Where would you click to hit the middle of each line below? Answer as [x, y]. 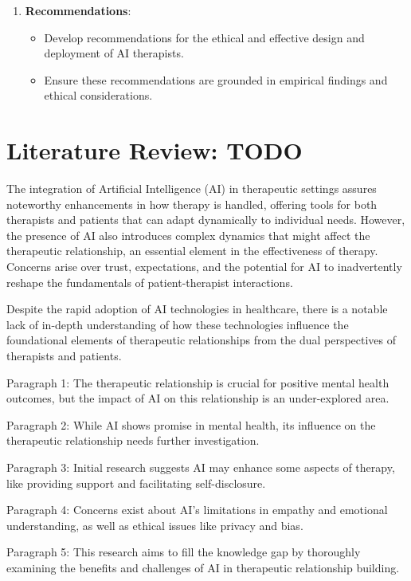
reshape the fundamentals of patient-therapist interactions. [150, 282]
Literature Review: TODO [155, 150]
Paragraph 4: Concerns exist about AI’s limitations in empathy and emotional [197, 510]
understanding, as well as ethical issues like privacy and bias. [155, 525]
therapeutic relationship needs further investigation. [133, 440]
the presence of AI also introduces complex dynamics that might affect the [188, 235]
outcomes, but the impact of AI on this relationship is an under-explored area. [198, 398]
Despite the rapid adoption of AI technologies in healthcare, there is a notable [197, 309]
